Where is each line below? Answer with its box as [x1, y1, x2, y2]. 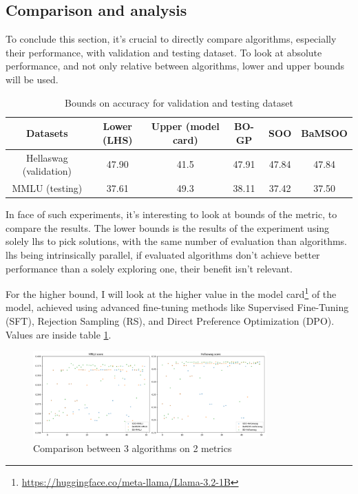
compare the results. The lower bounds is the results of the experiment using [6, 220, 330, 235]
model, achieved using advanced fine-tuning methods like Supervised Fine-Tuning [6, 300, 349, 314]
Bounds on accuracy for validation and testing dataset [65, 95, 293, 109]
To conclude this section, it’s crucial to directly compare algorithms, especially [6, 32, 337, 46]
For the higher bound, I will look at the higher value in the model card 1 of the [6, 285, 337, 301]
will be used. [6, 72, 59, 86]
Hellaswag [26, 150, 68, 164]
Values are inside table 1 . [6, 327, 112, 341]
